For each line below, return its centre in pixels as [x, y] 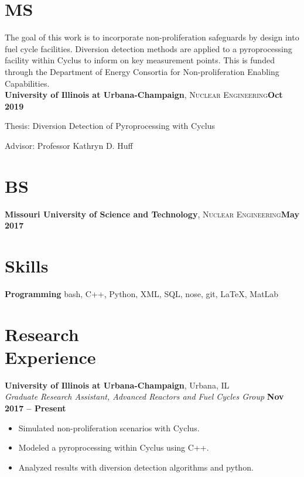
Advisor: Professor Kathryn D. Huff [69, 145]
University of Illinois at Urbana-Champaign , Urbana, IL [117, 385]
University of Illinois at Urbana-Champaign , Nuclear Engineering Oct [144, 95]
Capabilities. [27, 83]
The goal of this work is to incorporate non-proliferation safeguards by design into [152, 37]
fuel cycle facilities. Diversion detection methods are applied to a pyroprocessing [148, 48]
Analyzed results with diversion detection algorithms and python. [136, 467]
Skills [27, 265]
